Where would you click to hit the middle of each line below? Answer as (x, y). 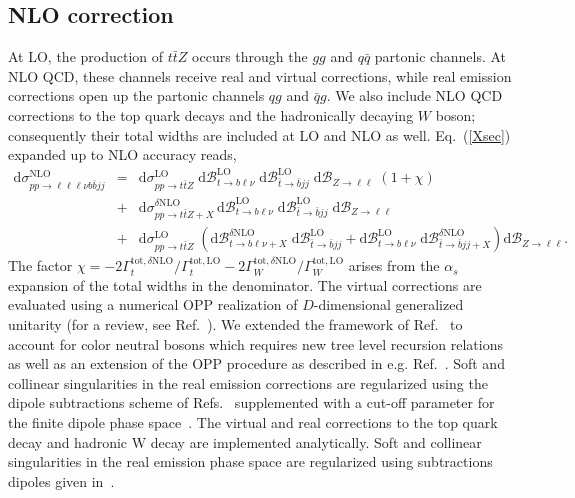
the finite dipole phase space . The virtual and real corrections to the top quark (253, 422)
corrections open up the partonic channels (136, 95)
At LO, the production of (86, 56)
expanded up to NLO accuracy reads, (122, 154)
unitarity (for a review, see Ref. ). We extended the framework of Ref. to (235, 324)
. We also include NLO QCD (414, 95)
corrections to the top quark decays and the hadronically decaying (211, 114)
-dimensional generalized (388, 304)
